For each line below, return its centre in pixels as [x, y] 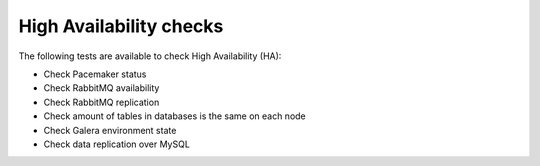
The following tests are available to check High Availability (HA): [150, 56]
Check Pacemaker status [95, 74]
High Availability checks [121, 26]
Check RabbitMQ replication [101, 102]
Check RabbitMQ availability [101, 88]
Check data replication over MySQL [116, 144]
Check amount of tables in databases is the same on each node [175, 116]
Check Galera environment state [110, 130]
